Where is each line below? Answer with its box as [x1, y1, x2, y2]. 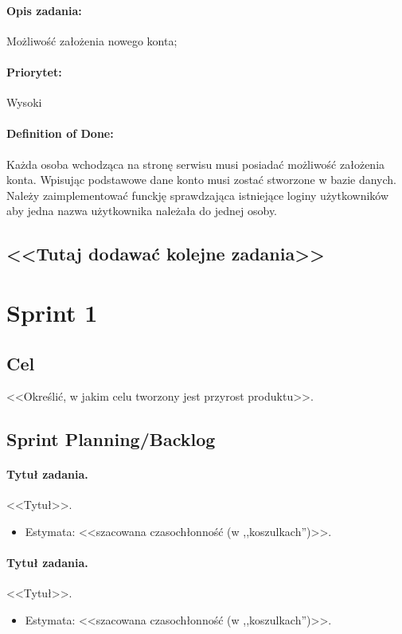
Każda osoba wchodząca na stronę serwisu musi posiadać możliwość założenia [6, 155, 385, 172]
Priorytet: [6, 63, 62, 80]
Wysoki [6, 94, 42, 111]
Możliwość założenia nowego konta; [6, 32, 178, 49]
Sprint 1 [6, 295, 98, 328]
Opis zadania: [6, 2, 82, 18]
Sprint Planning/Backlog [6, 427, 216, 452]
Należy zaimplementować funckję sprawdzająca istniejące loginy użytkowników [6, 186, 389, 203]
